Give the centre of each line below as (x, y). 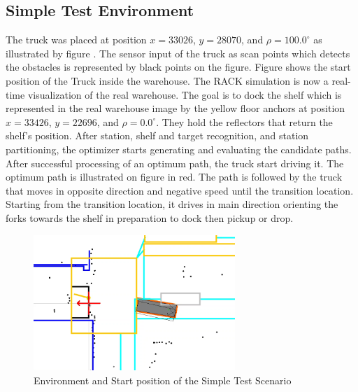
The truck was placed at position (76, 40)
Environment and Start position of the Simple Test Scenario (163, 380)
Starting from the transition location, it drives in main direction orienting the (172, 204)
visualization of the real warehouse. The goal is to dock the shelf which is (185, 94)
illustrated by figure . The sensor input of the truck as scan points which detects (178, 53)
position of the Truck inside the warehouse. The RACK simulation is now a (167, 80)
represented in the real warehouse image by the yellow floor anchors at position (176, 108)
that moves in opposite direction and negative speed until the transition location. (180, 190)
